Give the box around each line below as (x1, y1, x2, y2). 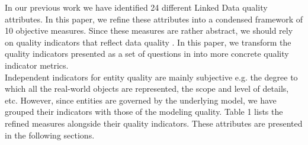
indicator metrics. (5, 59, 69, 71)
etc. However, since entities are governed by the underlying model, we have (5, 94, 277, 106)
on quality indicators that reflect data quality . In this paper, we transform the (5, 36, 291, 48)
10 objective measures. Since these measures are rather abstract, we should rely (5, 24, 293, 37)
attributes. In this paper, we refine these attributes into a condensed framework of (5, 12, 303, 25)
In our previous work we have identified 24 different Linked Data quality (5, 1, 268, 13)
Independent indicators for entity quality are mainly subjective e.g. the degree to (5, 70, 298, 83)
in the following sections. (5, 128, 95, 141)
